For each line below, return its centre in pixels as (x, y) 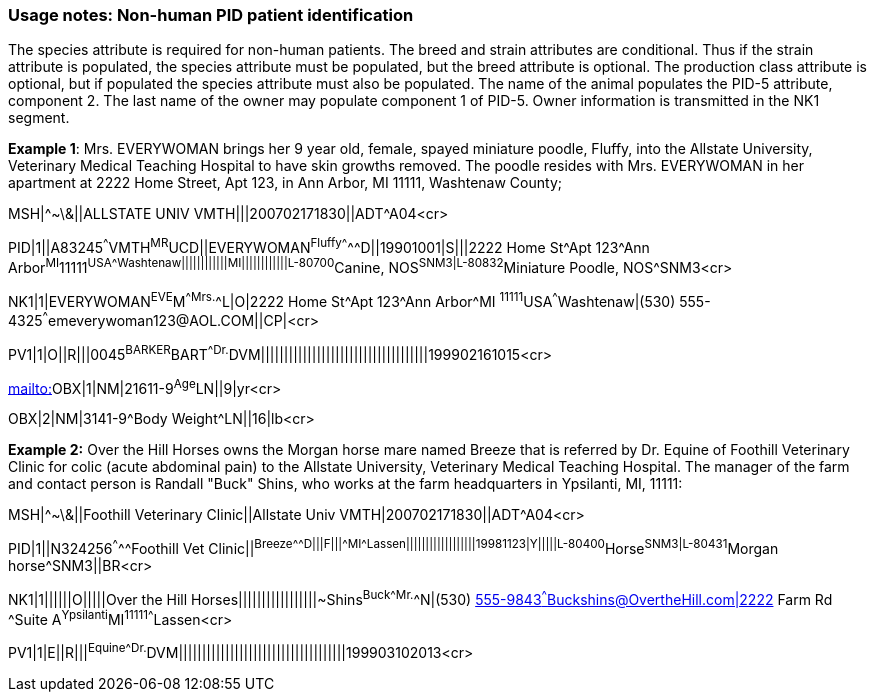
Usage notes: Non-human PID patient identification (211, 15)
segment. (39, 118)
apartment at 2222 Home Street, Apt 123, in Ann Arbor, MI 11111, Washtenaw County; (285, 183)
